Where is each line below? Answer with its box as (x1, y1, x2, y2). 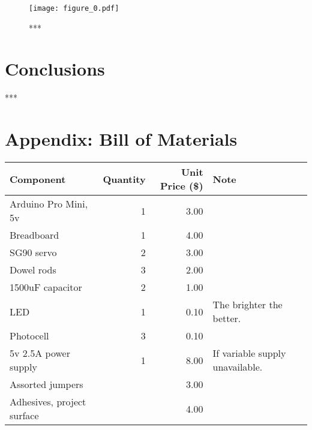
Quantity (103, 172, 146, 186)
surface (10, 408, 39, 423)
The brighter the (212, 297, 283, 312)
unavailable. (212, 360, 263, 374)
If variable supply (212, 346, 286, 360)
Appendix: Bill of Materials (5, 127, 238, 151)
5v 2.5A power (10, 346, 70, 360)
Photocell (10, 329, 49, 343)
